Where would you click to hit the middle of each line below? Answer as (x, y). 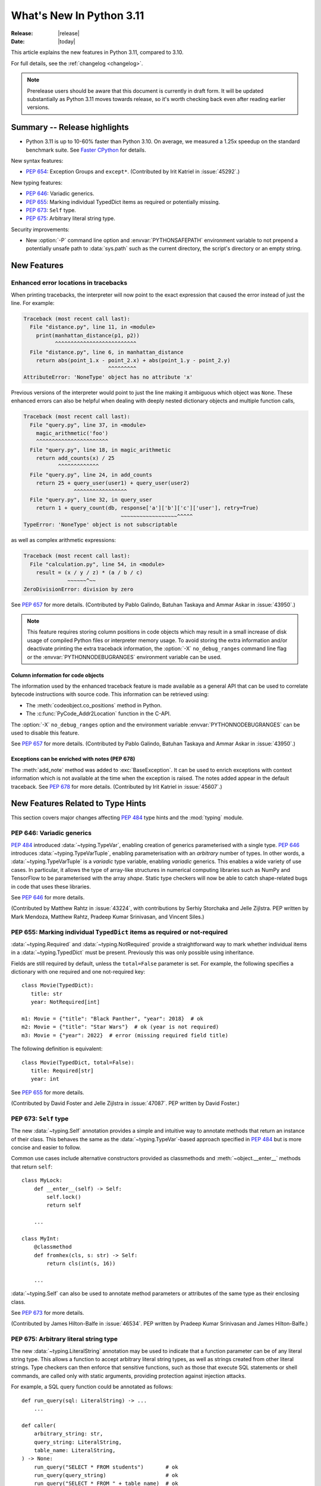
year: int (45, 1079)
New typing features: (37, 182)
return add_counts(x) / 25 (75, 458)
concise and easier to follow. (46, 1148)
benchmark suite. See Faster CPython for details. (86, 150)
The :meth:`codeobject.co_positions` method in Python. (94, 705)
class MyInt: (40, 1238)
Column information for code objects (57, 675)
